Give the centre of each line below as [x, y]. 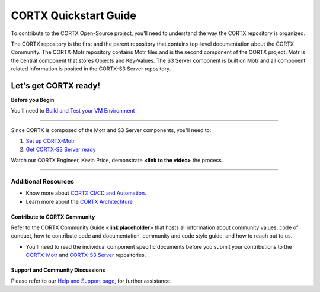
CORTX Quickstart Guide [73, 15]
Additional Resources [42, 181]
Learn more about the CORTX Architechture [79, 201]
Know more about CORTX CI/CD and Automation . [86, 193]
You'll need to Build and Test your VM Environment [73, 111]
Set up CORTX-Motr [50, 141]
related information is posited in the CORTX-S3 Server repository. [91, 69]
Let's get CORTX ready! [56, 86]
